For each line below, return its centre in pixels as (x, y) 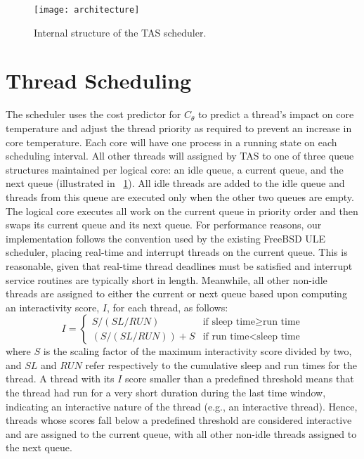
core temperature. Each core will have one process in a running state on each (171, 142)
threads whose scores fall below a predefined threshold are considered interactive (179, 420)
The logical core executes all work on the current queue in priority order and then (182, 211)
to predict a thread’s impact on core (276, 114)
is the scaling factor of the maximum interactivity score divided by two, (197, 351)
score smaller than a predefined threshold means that (240, 379)
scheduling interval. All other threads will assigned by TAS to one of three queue (180, 156)
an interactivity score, (53, 307)
